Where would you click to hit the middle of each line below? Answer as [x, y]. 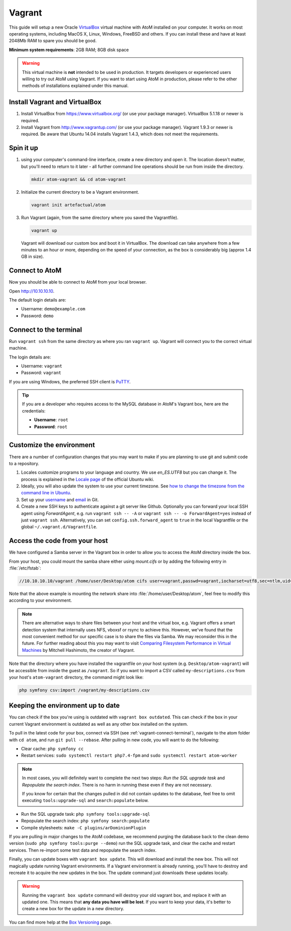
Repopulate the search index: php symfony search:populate [85, 821]
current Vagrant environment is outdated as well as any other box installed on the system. [99, 724]
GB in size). [32, 257]
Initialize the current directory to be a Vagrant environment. [80, 192]
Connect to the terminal [46, 330]
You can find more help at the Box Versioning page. [60, 922]
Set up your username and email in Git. [60, 500]
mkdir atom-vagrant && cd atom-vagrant [79, 179]
